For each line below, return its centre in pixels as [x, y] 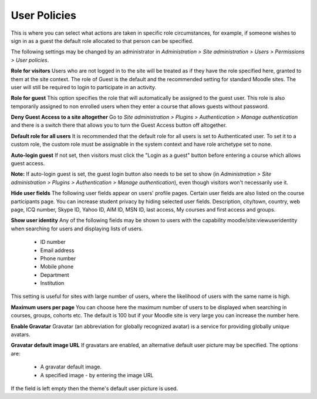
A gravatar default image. [71, 367]
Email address [57, 250]
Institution [52, 283]
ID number [53, 242]
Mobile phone [57, 267]
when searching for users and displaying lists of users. [77, 229]
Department [55, 275]
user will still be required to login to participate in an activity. [84, 87]
